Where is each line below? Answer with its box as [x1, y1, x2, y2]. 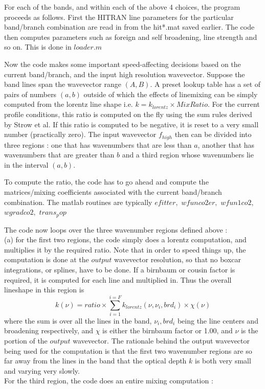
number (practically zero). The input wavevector [4, 129, 157, 140]
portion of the [4, 335, 48, 346]
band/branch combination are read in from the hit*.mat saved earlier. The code [4, 21, 255, 32]
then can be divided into [174, 129, 252, 140]
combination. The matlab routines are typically [4, 196, 152, 207]
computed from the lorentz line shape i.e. [4, 99, 133, 109]
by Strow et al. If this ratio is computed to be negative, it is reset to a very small [4, 119, 259, 129]
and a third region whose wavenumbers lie [122, 149, 254, 160]
